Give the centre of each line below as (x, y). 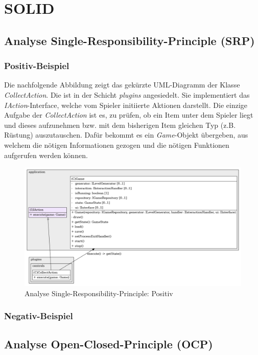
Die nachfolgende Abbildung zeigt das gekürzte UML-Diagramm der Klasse (122, 85)
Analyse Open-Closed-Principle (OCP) (109, 344)
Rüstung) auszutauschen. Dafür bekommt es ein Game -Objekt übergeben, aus (126, 135)
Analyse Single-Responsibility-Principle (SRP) (130, 40)
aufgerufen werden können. (46, 155)
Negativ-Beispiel (39, 316)
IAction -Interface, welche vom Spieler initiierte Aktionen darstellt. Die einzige (126, 105)
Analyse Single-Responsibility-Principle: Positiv (99, 293)
